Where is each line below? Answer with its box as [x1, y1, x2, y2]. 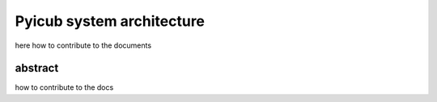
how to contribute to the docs [15, 83, 114, 92]
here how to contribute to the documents [15, 40, 152, 50]
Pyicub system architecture [15, 12, 206, 30]
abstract [15, 62, 59, 75]
